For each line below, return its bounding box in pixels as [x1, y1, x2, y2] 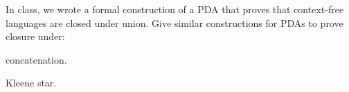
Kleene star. [6, 75, 57, 90]
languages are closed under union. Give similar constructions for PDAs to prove [6, 15, 343, 30]
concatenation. [6, 52, 67, 66]
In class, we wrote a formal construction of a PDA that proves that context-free [6, 2, 344, 16]
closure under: [6, 29, 65, 44]
